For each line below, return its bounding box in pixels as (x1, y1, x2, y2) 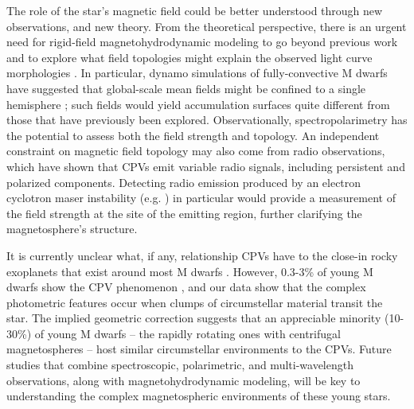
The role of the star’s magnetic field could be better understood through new (6, 2, 383, 18)
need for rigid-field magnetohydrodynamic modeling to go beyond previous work (6, 33, 398, 50)
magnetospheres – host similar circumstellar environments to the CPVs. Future (6, 341, 392, 357)
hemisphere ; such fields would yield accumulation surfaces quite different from (6, 95, 390, 112)
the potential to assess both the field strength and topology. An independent (6, 127, 380, 143)
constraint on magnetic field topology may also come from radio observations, (6, 142, 385, 159)
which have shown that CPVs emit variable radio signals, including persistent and (6, 158, 405, 174)
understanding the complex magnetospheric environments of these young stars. (6, 388, 391, 404)
